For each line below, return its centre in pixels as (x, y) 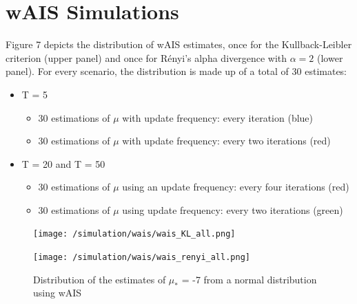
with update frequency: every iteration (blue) (218, 117)
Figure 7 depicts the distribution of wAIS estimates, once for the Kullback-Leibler (179, 44)
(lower (330, 57)
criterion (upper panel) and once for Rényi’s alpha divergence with (146, 57)
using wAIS (58, 293)
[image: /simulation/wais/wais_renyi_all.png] (142, 258)
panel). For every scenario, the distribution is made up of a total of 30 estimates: (176, 71)
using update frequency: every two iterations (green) (233, 209)
